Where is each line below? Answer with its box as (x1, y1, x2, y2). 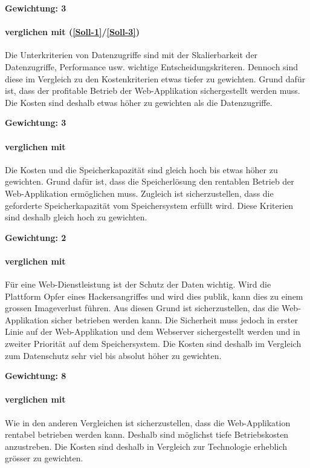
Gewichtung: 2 (5, 231, 66, 243)
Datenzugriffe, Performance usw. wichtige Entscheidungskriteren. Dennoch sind (5, 60, 299, 73)
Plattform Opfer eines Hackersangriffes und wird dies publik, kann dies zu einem (5, 289, 303, 302)
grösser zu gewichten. (5, 452, 83, 464)
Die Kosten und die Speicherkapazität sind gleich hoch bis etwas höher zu (5, 163, 278, 176)
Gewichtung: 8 (5, 369, 66, 382)
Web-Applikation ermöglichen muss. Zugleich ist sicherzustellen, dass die (5, 186, 274, 199)
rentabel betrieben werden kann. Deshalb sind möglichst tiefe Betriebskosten (5, 428, 289, 441)
